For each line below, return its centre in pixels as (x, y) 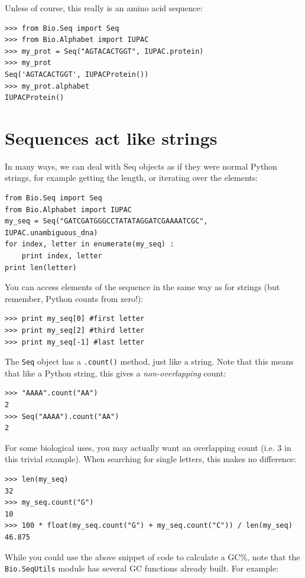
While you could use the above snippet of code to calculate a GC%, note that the (152, 556)
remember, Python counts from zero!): (74, 298)
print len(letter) (41, 267)
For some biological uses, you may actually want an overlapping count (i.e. (140, 447)
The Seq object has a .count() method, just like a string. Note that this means (149, 361)
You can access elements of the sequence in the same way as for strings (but (142, 287)
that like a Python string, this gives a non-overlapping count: (116, 373)
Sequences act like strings (111, 137)
